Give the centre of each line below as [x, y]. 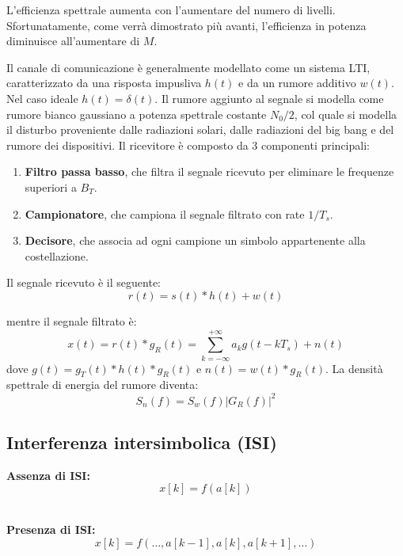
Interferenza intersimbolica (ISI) [142, 442]
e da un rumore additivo [297, 83]
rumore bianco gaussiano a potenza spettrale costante [137, 114]
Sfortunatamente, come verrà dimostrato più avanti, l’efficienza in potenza [186, 25]
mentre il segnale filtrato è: [72, 320]
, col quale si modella [346, 114]
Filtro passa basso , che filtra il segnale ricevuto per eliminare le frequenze [209, 171]
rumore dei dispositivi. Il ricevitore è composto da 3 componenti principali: [188, 145]
